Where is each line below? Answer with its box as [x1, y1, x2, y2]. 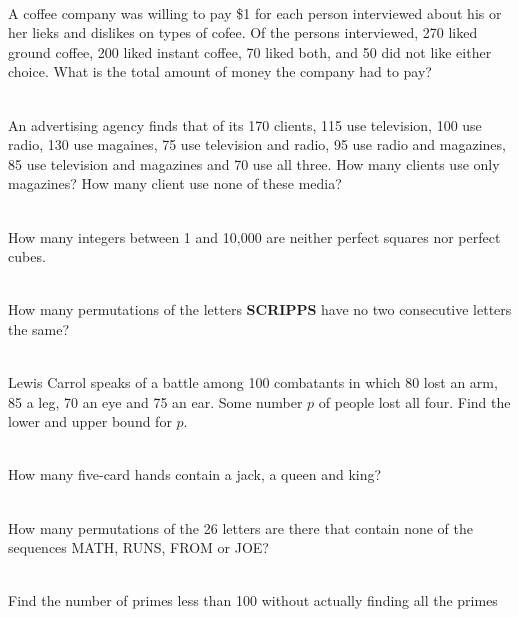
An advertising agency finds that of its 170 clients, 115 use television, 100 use [8, 114, 482, 135]
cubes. [8, 246, 46, 267]
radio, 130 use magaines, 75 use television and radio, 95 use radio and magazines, [8, 134, 506, 155]
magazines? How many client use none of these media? [8, 173, 342, 194]
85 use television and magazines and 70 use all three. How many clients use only [8, 153, 500, 174]
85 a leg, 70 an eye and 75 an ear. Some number [8, 391, 303, 412]
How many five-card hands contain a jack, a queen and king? [8, 464, 382, 485]
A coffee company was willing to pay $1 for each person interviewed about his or [8, 2, 502, 23]
